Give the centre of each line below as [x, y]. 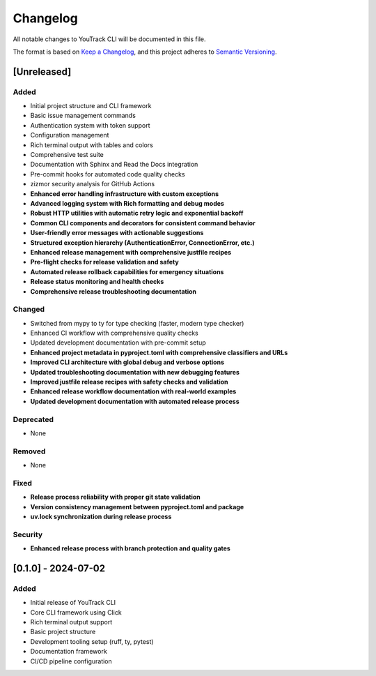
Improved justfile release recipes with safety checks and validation [130, 382]
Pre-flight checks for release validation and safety [104, 262]
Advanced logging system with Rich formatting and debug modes [127, 203]
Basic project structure [63, 632]
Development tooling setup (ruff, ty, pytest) [92, 641]
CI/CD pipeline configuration [71, 661]
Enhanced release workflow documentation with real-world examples [133, 391]
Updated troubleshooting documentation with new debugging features [135, 372]
